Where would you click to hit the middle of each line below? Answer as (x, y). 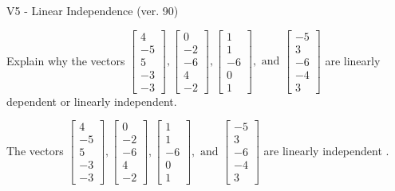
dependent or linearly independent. (92, 101)
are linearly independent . (326, 150)
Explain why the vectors (66, 60)
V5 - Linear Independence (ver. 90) (93, 10)
